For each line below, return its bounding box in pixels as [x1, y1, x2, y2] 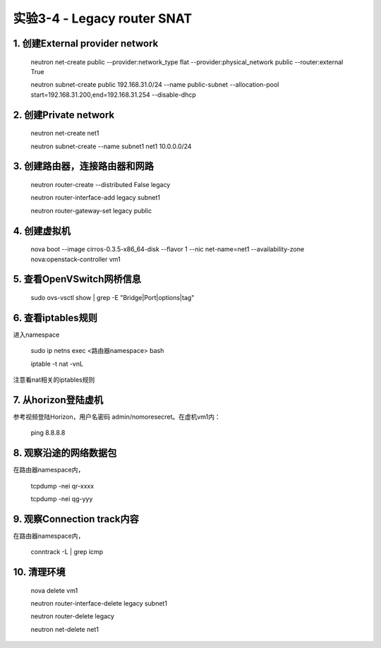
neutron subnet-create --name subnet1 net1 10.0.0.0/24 [30, 142, 192, 150]
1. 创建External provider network [13, 37, 159, 49]
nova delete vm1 [30, 586, 78, 594]
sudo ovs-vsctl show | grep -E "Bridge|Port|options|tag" [30, 293, 195, 301]
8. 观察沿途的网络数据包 [13, 447, 117, 459]
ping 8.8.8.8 [30, 428, 66, 437]
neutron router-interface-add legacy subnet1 [30, 193, 161, 202]
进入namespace [13, 330, 60, 339]
